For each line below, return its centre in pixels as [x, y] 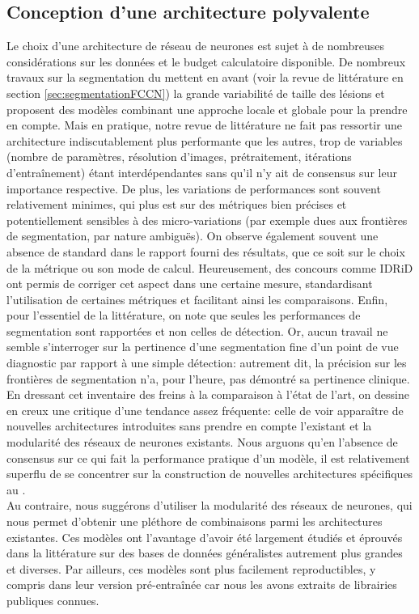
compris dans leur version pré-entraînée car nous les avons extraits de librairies [202, 584]
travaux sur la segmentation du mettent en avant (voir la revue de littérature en [205, 77]
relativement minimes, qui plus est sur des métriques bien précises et [177, 204]
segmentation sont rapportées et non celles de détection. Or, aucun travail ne [197, 330]
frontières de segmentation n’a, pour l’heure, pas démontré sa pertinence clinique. [208, 378]
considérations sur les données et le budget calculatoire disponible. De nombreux [206, 61]
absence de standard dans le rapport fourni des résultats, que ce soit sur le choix [206, 251]
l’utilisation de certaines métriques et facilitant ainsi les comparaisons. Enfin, [197, 299]
